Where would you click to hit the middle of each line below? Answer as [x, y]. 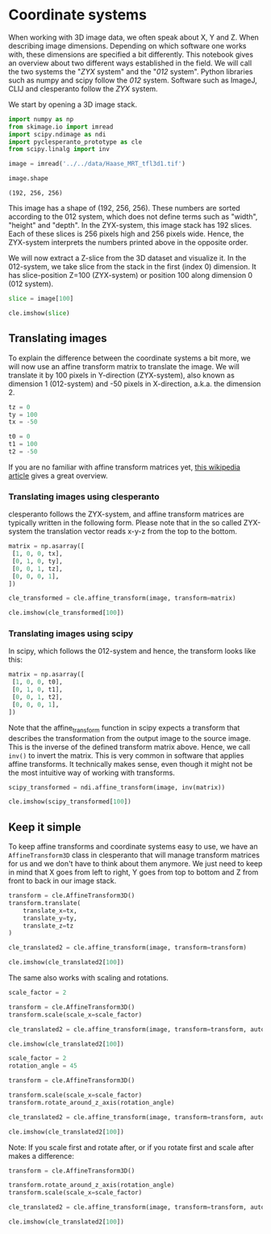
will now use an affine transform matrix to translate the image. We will [124, 366]
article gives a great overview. [58, 475]
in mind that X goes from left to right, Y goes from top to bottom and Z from [133, 872]
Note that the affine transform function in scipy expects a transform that [124, 729]
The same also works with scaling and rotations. [89, 978]
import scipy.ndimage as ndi [57, 134]
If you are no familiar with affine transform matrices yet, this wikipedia [124, 467]
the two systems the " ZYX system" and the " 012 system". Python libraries [131, 71]
